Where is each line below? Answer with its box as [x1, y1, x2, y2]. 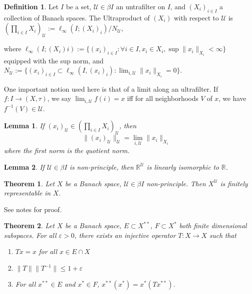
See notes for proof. [4, 204, 62, 214]
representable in [4, 188, 51, 198]
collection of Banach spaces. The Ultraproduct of [4, 12, 150, 22]
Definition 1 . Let [4, 1, 59, 11]
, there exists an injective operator [74, 230, 176, 240]
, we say [47, 93, 72, 103]
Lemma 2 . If [4, 161, 45, 172]
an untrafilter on [116, 1, 165, 11]
